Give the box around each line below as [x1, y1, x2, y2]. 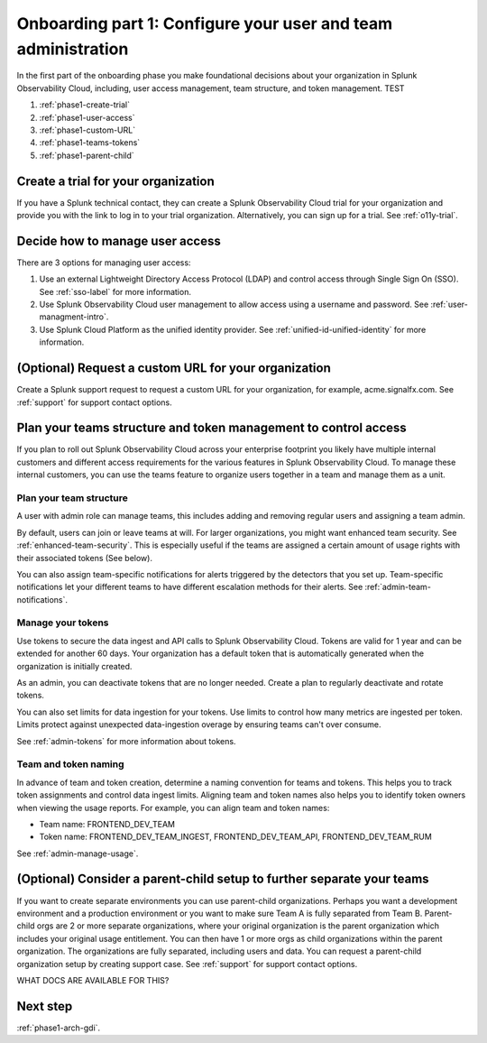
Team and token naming [16, 758, 125, 771]
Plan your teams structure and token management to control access [16, 420, 408, 436]
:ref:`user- [430, 299, 468, 310]
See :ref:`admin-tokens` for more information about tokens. [16, 735, 236, 746]
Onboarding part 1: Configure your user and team [16, 14, 393, 33]
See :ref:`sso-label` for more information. [39, 286, 191, 297]
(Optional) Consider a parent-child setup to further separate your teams [16, 872, 429, 887]
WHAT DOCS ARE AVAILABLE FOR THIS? [16, 974, 170, 985]
